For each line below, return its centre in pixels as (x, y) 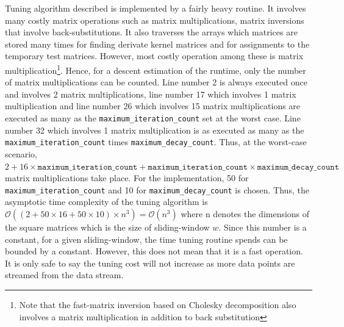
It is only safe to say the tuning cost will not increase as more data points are (150, 263)
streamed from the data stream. (64, 275)
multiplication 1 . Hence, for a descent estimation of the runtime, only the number (156, 69)
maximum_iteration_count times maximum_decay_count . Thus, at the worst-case (156, 142)
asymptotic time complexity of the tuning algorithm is (106, 202)
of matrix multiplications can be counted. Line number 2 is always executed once (156, 82)
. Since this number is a (263, 227)
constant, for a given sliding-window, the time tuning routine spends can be (146, 239)
